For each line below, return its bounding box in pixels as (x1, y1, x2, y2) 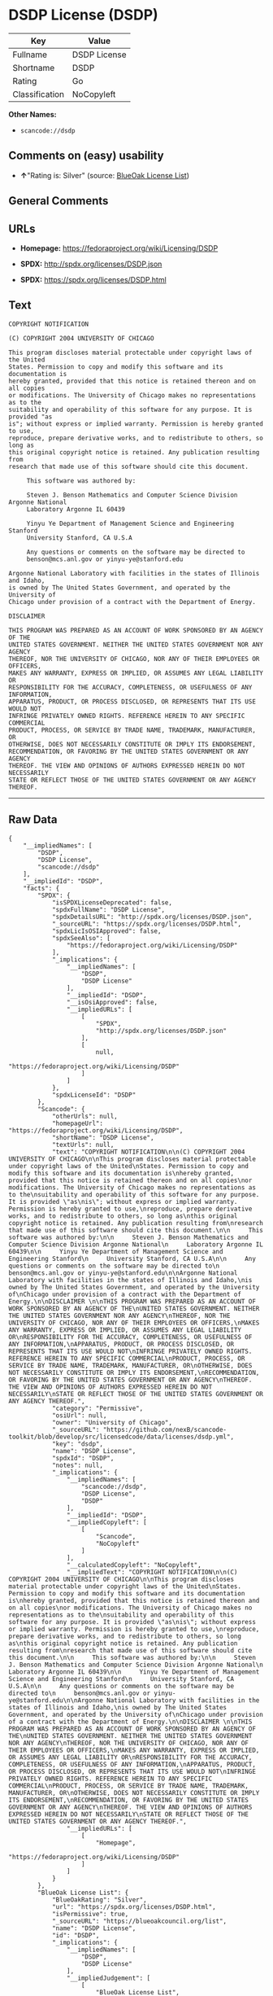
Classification (12, 88, 65, 99)
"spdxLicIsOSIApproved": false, (51, 926, 162, 935)
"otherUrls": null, (51, 1112, 118, 1120)
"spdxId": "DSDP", (51, 1454, 115, 1462)
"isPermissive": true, (51, 1910, 129, 1918)
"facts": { (23, 884, 60, 892)
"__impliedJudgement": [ (66, 1974, 151, 1982)
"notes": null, (51, 1461, 104, 1469)
